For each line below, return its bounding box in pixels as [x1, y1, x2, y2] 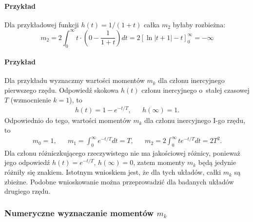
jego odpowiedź [4, 157, 50, 167]
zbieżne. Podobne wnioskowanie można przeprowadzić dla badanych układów [4, 176, 234, 186]
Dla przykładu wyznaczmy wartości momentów [4, 75, 145, 85]
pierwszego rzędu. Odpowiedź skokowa [4, 85, 119, 95]
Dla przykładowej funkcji [4, 19, 79, 29]
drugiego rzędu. [4, 186, 51, 196]
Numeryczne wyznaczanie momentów [4, 206, 154, 219]
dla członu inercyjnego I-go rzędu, [144, 115, 246, 125]
